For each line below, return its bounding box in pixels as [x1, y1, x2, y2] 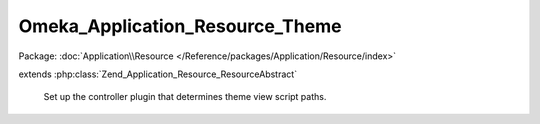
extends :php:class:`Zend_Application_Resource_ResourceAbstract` [18, 68, 298, 80]
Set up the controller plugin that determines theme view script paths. [43, 91, 327, 103]
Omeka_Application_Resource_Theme [18, 15, 342, 37]
